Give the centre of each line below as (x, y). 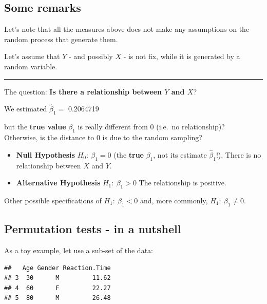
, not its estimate (180, 154)
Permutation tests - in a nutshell (93, 229)
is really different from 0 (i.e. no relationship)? (151, 127)
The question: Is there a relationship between (83, 91)
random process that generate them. (61, 39)
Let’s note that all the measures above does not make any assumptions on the (127, 29)
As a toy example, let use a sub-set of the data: (79, 250)
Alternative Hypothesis (58, 183)
